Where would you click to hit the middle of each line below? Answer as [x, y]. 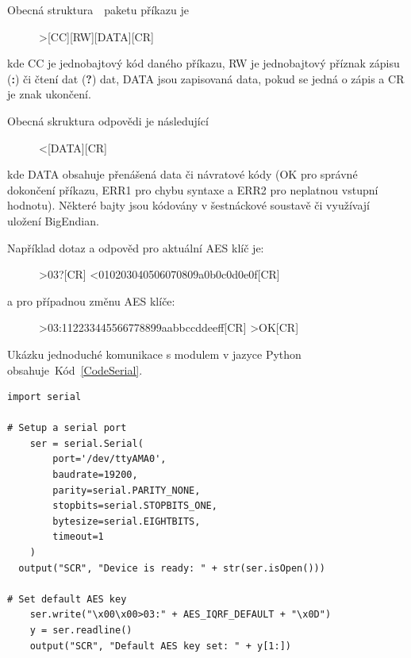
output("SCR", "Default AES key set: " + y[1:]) [160, 646]
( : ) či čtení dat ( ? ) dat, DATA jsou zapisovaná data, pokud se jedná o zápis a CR [206, 78]
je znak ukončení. [49, 94]
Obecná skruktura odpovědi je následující [108, 120]
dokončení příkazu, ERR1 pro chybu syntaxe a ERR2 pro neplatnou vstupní [193, 189]
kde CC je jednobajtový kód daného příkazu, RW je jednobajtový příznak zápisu [204, 63]
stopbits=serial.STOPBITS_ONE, [135, 506]
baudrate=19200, [95, 475]
